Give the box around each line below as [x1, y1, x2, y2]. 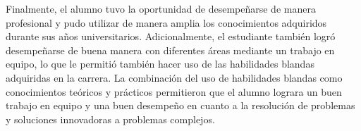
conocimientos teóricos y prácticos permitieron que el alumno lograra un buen [6, 84, 342, 99]
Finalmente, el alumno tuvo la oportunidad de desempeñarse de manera [6, 1, 316, 15]
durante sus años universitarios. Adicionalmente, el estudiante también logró [6, 29, 336, 44]
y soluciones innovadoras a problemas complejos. [6, 111, 215, 126]
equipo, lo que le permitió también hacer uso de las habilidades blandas [6, 56, 314, 71]
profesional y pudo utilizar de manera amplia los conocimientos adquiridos [6, 15, 327, 30]
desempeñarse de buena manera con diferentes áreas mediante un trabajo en [6, 42, 335, 57]
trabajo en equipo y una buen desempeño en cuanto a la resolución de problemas [6, 98, 355, 113]
